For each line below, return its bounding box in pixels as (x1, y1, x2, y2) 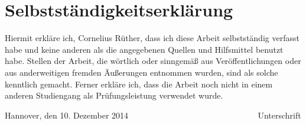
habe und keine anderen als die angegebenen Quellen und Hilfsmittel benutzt (5, 43, 284, 55)
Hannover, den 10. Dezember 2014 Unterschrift (5, 109, 301, 121)
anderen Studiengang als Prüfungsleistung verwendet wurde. (5, 89, 223, 102)
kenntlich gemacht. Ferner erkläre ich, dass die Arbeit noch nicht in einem (5, 77, 273, 90)
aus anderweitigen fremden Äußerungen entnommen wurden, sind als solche (5, 66, 278, 78)
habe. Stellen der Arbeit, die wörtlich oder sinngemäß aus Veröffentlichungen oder (5, 55, 301, 67)
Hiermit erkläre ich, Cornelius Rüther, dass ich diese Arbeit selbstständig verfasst (5, 32, 300, 44)
